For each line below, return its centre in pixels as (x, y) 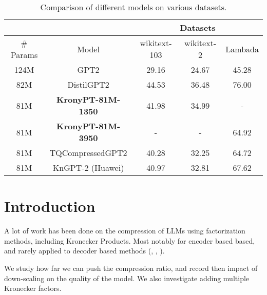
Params (24, 55)
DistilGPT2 (88, 84)
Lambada (242, 49)
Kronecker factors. (33, 288)
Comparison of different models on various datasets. (133, 7)
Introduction (50, 206)
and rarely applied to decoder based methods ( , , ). (84, 251)
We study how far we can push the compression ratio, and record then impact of (131, 268)
